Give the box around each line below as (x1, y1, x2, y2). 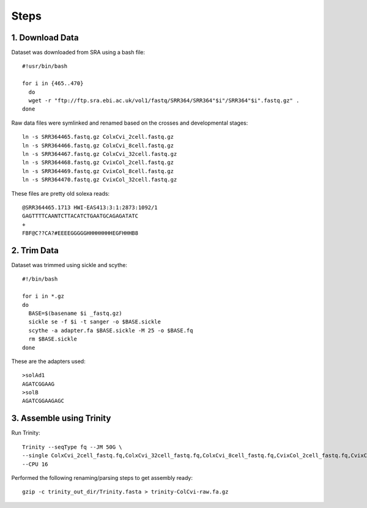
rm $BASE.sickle (28, 336, 78, 342)
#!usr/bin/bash (22, 63, 68, 70)
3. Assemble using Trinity (11, 413, 111, 424)
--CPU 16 (22, 460, 48, 468)
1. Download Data (11, 32, 79, 43)
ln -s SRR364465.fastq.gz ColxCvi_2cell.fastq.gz (22, 133, 174, 141)
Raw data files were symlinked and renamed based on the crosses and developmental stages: (11, 119, 248, 127)
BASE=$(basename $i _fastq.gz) (28, 309, 122, 317)
